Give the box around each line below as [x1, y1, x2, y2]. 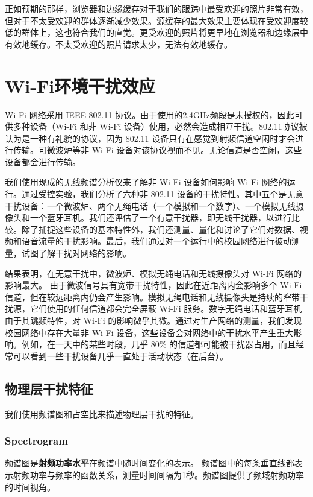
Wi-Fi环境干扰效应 [5, 73, 156, 98]
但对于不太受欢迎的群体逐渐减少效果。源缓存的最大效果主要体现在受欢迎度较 [5, 14, 308, 27]
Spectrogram [5, 433, 68, 448]
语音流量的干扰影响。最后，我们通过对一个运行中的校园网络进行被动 [21, 235, 291, 247]
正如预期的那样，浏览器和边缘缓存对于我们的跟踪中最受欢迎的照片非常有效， [5, 2, 308, 14]
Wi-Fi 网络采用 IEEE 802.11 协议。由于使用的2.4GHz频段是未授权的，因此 [5, 108, 294, 121]
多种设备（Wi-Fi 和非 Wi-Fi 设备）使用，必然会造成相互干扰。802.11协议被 [13, 120, 308, 133]
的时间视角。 [5, 480, 55, 493]
